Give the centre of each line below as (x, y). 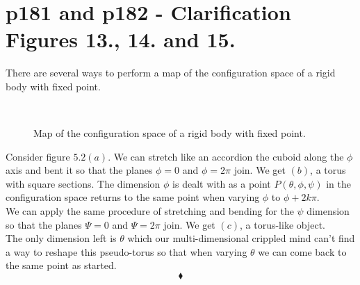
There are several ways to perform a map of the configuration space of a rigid (171, 73)
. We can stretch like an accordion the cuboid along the (226, 156)
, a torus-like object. (282, 224)
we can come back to (302, 251)
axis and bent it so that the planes (79, 170)
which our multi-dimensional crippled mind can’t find (241, 238)
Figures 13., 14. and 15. (121, 39)
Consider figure (38, 156)
